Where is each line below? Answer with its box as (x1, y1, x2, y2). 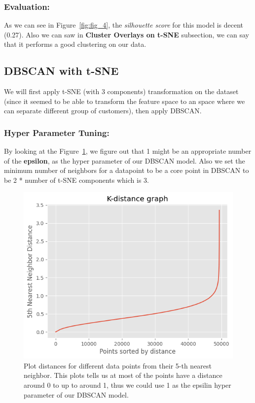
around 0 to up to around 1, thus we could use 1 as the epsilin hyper (24, 379, 231, 390)
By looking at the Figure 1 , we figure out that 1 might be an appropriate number (4, 146, 252, 156)
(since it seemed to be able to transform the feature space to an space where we (4, 96, 245, 106)
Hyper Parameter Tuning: (4, 126, 109, 138)
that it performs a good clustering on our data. (4, 39, 146, 49)
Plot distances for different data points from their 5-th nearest (24, 360, 212, 370)
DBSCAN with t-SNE (4, 63, 119, 78)
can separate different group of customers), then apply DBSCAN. (4, 105, 202, 116)
